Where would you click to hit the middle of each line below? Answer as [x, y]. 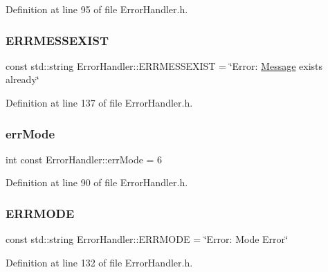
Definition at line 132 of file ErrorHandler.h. [99, 262]
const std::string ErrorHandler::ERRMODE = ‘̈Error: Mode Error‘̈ [147, 239]
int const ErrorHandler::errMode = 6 [84, 159]
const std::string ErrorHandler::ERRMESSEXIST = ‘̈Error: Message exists [164, 65]
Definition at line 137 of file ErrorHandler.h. [99, 102]
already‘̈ [22, 79]
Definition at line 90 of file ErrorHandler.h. [97, 182]
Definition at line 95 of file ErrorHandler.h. [97, 9]
